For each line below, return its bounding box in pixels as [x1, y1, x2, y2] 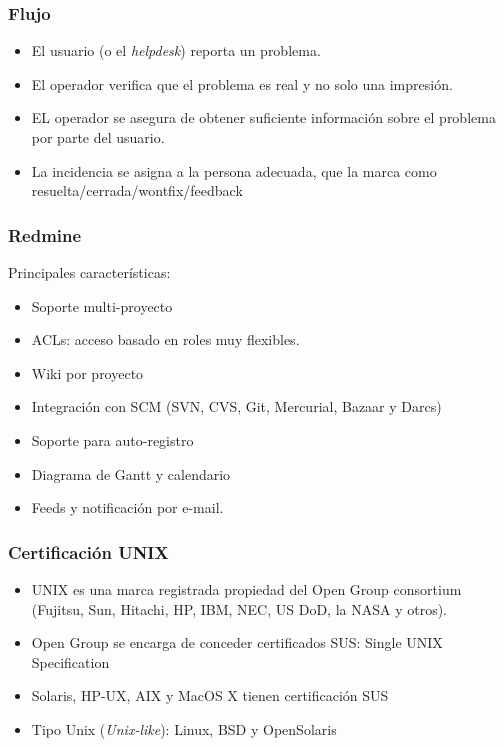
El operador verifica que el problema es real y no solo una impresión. [31, 73, 453, 94]
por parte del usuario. [31, 127, 165, 147]
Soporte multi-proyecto [31, 295, 173, 316]
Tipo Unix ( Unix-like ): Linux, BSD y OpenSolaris [31, 718, 337, 739]
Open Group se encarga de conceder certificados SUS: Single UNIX [31, 632, 443, 653]
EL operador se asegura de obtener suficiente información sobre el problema [31, 107, 496, 128]
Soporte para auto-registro [31, 429, 194, 450]
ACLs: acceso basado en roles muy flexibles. [31, 329, 300, 350]
